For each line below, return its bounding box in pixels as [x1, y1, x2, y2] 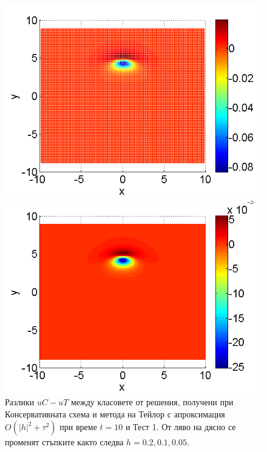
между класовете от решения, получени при [70, 396, 234, 408]
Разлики [5, 396, 35, 408]
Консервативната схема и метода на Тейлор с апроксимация [5, 407, 225, 420]
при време [59, 420, 97, 433]
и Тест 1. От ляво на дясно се [125, 420, 236, 433]
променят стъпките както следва [5, 436, 124, 448]
